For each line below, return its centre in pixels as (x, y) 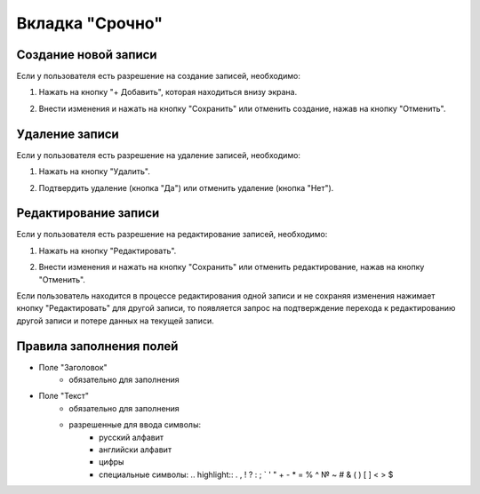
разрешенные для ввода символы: (135, 425)
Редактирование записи (88, 213)
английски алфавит (136, 450)
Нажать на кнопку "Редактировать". (108, 251)
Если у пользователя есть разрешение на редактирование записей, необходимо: (172, 235)
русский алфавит (132, 437)
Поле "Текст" (64, 396)
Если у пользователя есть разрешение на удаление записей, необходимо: (159, 155)
